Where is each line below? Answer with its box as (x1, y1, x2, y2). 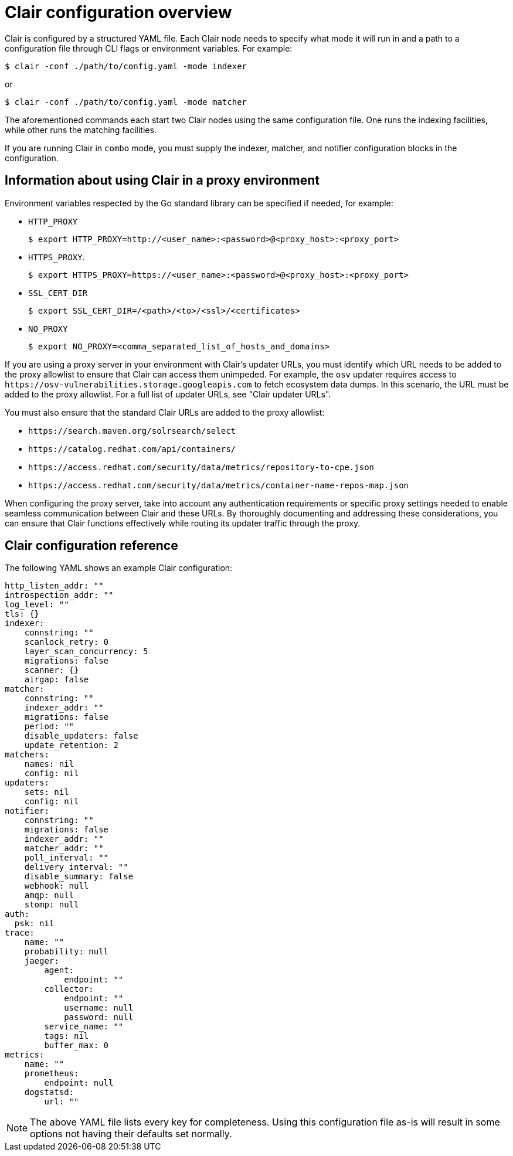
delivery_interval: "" (24, 862, 128, 872)
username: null (64, 1003, 134, 1013)
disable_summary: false (24, 872, 134, 882)
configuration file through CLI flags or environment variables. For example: (5, 43, 293, 53)
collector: (44, 984, 94, 994)
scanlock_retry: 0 (24, 637, 109, 647)
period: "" (24, 722, 74, 732)
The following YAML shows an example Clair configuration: (5, 563, 233, 573)
